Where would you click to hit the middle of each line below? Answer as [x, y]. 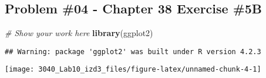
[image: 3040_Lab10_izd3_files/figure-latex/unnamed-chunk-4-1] [133, 70]
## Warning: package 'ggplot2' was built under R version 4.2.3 [133, 52]
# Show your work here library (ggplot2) [79, 33]
